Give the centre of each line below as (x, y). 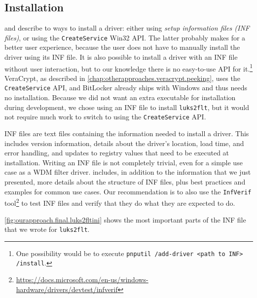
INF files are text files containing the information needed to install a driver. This (127, 133)
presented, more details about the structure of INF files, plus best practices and (125, 182)
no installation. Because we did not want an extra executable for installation (120, 97)
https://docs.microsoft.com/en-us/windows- (82, 279)
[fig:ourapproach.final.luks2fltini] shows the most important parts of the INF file (125, 219)
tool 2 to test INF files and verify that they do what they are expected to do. (120, 202)
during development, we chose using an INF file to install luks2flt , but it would (127, 107)
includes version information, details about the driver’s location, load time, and (124, 143)
